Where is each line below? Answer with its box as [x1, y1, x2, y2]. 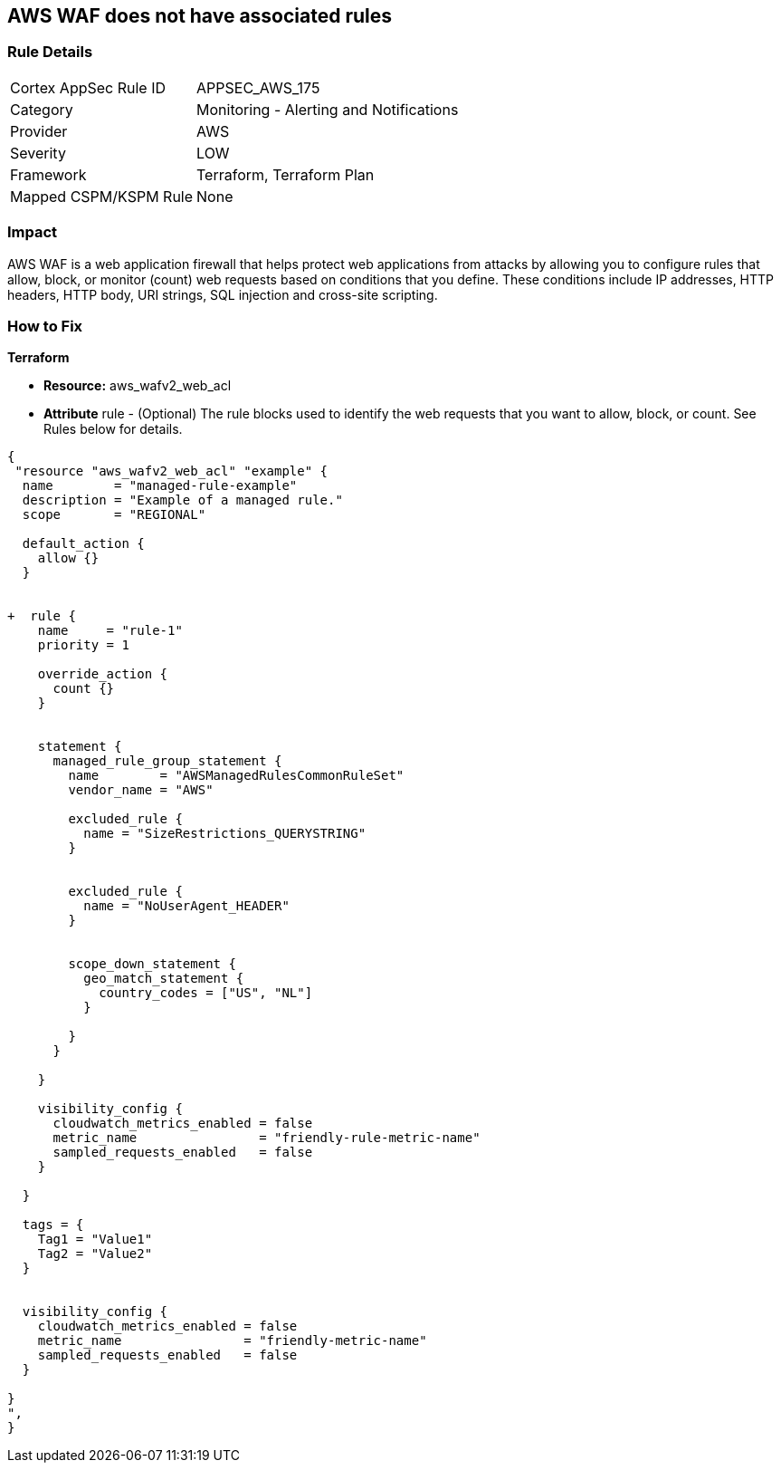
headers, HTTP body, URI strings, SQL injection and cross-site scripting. [7, 286, 438, 303]
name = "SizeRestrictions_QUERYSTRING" [83, 826, 367, 841]
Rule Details [7, 43, 93, 62]
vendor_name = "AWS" [68, 783, 214, 798]
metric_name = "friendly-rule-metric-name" [52, 1130, 481, 1146]
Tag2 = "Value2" [37, 1246, 153, 1262]
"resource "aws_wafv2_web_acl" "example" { [14, 464, 329, 479]
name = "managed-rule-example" [22, 478, 298, 494]
